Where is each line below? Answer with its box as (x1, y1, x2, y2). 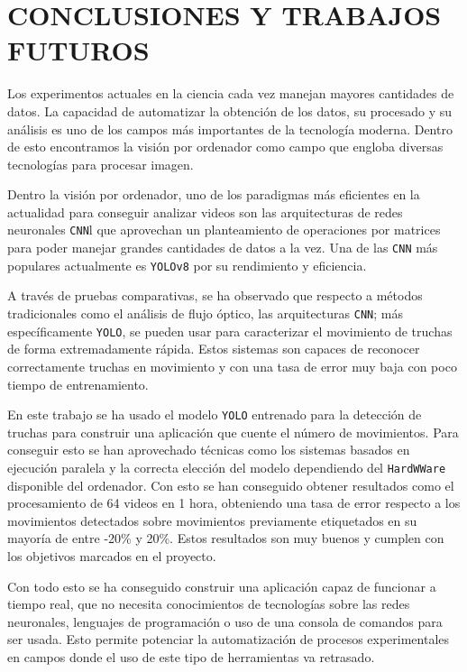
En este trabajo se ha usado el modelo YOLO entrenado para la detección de (7, 405, 422, 424)
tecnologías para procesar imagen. (7, 154, 194, 173)
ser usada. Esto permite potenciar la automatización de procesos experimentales (7, 630, 450, 649)
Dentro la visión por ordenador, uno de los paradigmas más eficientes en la (7, 185, 420, 204)
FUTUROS (7, 32, 150, 69)
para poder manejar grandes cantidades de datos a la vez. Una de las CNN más (7, 238, 438, 257)
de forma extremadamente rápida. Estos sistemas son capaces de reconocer (7, 339, 420, 358)
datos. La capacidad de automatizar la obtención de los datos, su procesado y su (7, 101, 453, 120)
